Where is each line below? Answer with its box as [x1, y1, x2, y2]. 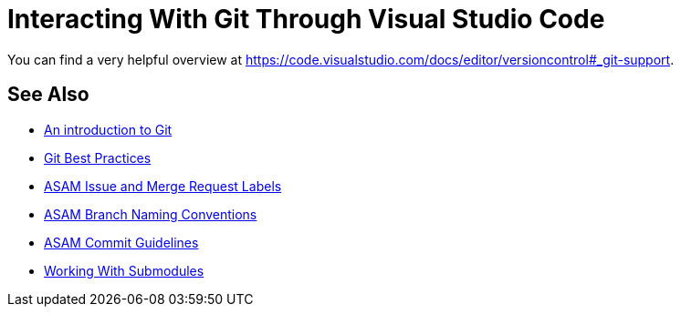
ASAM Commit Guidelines [44, 234, 199, 250]
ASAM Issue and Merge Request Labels [44, 177, 282, 194]
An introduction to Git [44, 121, 173, 137]
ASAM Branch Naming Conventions [44, 206, 257, 222]
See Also [7, 83, 89, 106]
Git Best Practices [44, 149, 152, 166]
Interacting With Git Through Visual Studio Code [7, 4, 605, 35]
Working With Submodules [44, 262, 204, 279]
